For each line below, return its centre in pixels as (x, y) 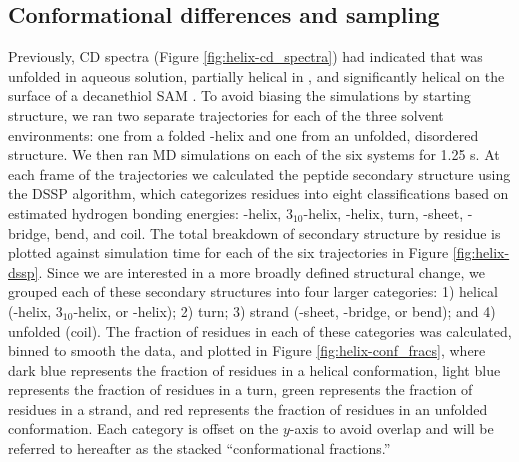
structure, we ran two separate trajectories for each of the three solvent (226, 114)
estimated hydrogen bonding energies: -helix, (145, 212)
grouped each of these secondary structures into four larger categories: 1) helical (253, 291)
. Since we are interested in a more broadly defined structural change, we (261, 271)
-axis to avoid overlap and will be (391, 428)
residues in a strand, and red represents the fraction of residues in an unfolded (248, 408)
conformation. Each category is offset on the (143, 428)
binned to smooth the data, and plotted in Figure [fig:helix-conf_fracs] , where (247, 350)
